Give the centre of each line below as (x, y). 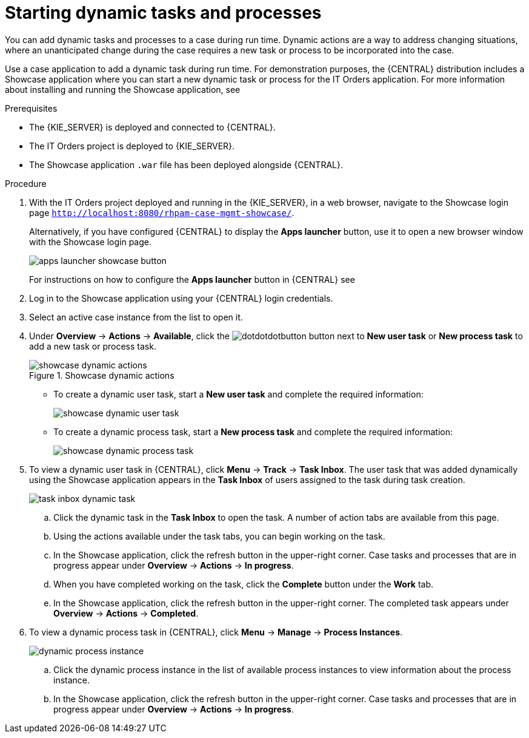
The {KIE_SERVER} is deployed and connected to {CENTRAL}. (152, 127)
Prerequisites (31, 108)
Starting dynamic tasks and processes (163, 13)
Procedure (26, 183)
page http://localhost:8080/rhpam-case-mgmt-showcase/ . (162, 212)
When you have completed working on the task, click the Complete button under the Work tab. (244, 584)
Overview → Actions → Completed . (126, 613)
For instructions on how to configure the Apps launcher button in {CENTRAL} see (192, 279)
